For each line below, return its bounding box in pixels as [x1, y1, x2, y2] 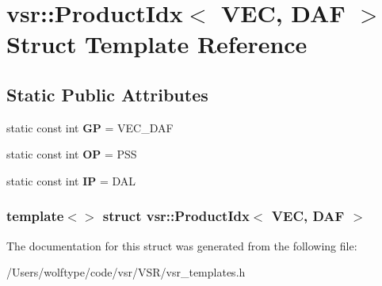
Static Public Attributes [6, 82, 208, 106]
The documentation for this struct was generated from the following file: [6, 237, 357, 254]
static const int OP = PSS [6, 146, 137, 162]
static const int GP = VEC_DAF [6, 119, 174, 135]
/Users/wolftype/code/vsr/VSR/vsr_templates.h [6, 264, 246, 280]
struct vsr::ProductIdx [102, 206, 250, 226]
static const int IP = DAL [6, 172, 136, 189]
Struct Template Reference [6, 28, 308, 60]
